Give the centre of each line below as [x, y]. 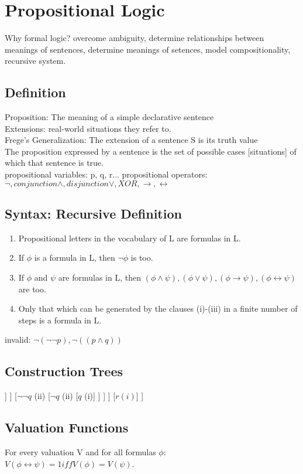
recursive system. [35, 61]
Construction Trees [64, 371]
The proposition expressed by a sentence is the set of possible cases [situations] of [151, 151]
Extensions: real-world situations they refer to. [88, 128]
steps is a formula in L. [60, 320]
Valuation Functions [67, 427]
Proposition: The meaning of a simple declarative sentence [109, 117]
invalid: [18, 340]
